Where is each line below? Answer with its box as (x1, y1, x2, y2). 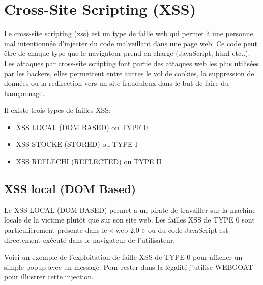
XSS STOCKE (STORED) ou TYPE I (16, 139, 138, 149)
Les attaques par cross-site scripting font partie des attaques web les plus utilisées (4, 57, 259, 68)
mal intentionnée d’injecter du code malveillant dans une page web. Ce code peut (4, 38, 257, 48)
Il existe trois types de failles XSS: (4, 105, 111, 115)
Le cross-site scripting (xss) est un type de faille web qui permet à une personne (4, 28, 253, 39)
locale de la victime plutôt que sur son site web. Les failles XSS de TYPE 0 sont (4, 214, 255, 225)
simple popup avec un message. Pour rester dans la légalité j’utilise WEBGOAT (4, 261, 253, 272)
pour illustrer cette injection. (4, 271, 94, 282)
